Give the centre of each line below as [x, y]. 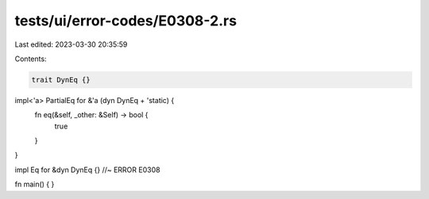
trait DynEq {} [61, 80]
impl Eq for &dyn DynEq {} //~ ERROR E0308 [87, 170]
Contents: [31, 59]
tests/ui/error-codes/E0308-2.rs [126, 21]
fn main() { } [35, 184]
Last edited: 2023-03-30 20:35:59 [71, 44]
